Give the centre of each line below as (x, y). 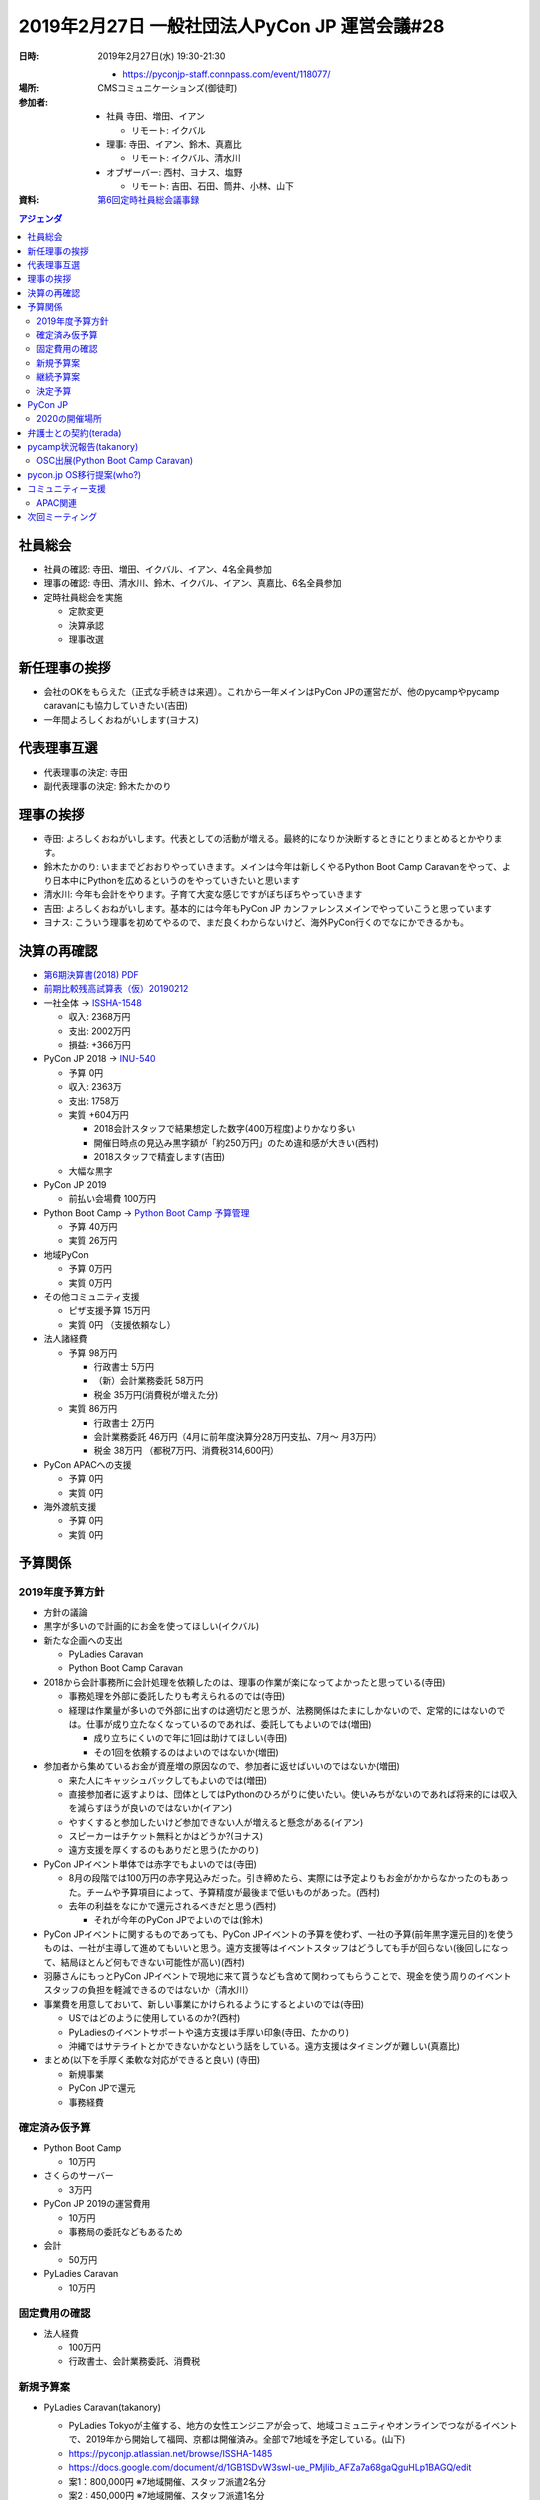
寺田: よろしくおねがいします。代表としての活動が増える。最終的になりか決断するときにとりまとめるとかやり (268, 838)
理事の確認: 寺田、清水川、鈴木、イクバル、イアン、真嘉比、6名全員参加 (192, 583)
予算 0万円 (90, 1269)
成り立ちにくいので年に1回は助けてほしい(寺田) (190, 1738)
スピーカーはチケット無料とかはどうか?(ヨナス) (166, 1836)
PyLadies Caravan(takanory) (102, 2407)
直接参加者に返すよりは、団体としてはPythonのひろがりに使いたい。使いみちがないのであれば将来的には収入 (293, 1794)
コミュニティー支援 (67, 489)
